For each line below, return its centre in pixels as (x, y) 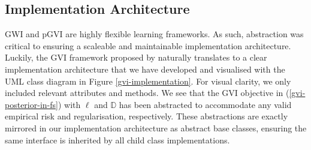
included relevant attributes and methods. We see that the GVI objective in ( (147, 93)
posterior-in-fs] (31, 104)
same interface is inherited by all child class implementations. (117, 139)
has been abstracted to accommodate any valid (205, 104)
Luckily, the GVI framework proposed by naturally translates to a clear (136, 57)
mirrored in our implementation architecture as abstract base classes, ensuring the (156, 127)
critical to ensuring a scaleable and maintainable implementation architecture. (148, 45)
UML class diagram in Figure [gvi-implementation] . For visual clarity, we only (148, 81)
